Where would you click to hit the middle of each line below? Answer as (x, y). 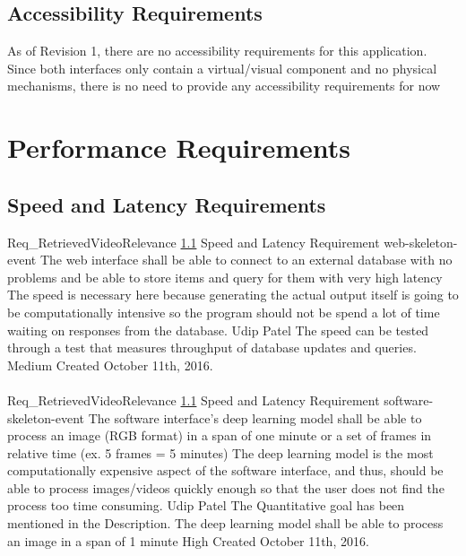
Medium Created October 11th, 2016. (110, 365)
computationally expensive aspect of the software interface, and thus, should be (225, 470)
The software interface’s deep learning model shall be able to (255, 417)
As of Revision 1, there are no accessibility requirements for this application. (217, 51)
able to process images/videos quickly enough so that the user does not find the (226, 487)
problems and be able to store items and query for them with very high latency (225, 277)
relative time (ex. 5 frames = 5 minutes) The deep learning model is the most (220, 452)
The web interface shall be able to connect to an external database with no (246, 260)
